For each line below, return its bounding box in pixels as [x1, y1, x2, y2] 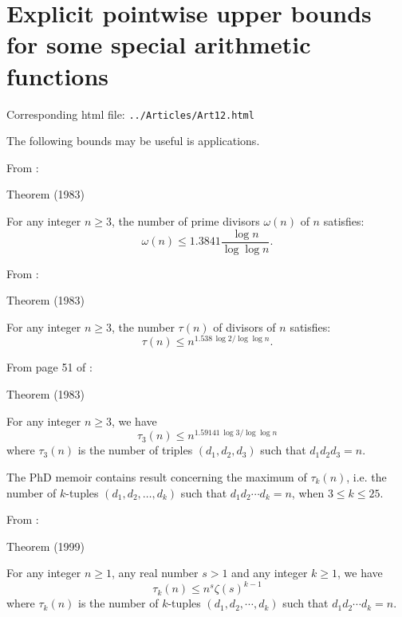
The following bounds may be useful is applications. [6, 132, 260, 149]
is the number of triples [77, 442, 193, 458]
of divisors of [213, 318, 276, 335]
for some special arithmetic [6, 28, 311, 61]
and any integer [231, 564, 308, 581]
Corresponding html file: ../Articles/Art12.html [6, 105, 254, 122]
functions [6, 59, 109, 92]
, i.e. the [346, 468, 387, 485]
